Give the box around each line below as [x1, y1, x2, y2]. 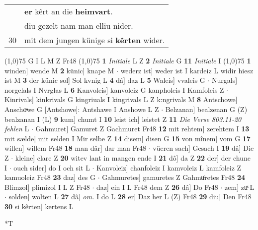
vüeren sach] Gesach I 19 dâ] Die [153, 143, 254, 153]
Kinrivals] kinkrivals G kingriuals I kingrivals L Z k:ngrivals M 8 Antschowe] [4, 94, 238, 105]
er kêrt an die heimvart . [24, 5, 113, 17]
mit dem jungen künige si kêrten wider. [24, 34, 165, 46]
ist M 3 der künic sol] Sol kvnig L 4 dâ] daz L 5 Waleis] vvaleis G [4, 75, 205, 85]
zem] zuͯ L [225, 181, 255, 192]
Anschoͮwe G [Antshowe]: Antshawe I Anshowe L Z [4, 104, 159, 114]
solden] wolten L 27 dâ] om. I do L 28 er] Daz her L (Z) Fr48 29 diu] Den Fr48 [8, 191, 252, 202]
